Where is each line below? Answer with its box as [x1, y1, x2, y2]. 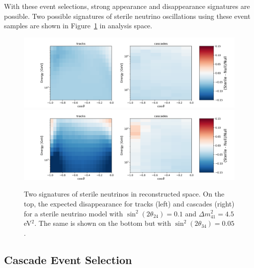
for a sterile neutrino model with [24, 208, 123, 218]
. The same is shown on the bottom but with [34, 218, 171, 228]
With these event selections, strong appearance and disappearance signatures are [4, 1, 250, 11]
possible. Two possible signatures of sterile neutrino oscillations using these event [4, 10, 251, 21]
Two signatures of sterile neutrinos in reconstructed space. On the [24, 189, 225, 199]
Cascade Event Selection [4, 252, 132, 267]
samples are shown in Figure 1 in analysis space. [4, 20, 153, 31]
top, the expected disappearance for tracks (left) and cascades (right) [24, 198, 235, 208]
